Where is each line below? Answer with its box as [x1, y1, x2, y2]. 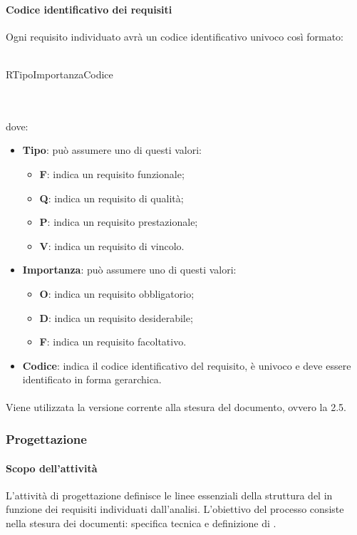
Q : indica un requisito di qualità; [39, 190, 184, 205]
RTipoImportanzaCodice [6, 66, 113, 81]
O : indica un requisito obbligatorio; [39, 286, 195, 301]
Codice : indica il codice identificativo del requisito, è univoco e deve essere [22, 358, 351, 373]
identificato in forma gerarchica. [22, 372, 162, 387]
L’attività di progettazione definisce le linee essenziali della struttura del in [6, 487, 333, 502]
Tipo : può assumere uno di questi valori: [22, 142, 202, 157]
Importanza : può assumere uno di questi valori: [22, 262, 237, 277]
